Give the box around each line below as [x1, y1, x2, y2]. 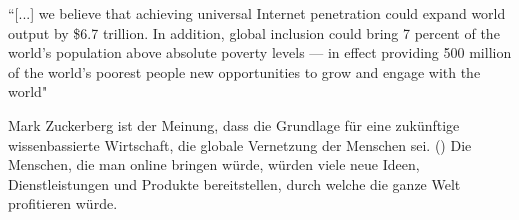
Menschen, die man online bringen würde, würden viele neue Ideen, [8, 154, 420, 175]
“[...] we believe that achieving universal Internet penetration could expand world [8, 3, 506, 23]
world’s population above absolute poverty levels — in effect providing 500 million [8, 42, 512, 63]
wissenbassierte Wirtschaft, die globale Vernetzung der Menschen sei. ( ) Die [8, 134, 472, 155]
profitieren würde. [8, 193, 118, 214]
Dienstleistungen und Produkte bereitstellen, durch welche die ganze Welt [8, 173, 461, 194]
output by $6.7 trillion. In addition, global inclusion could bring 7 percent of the [8, 22, 500, 43]
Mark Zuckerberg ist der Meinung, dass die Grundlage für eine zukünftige [8, 114, 460, 135]
